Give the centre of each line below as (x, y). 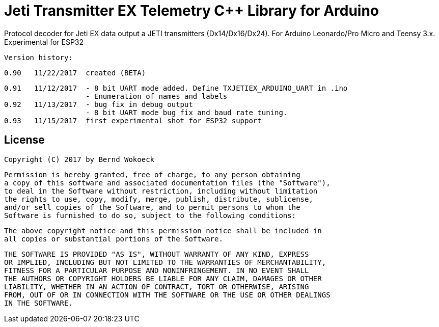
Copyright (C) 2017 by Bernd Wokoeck (79, 159)
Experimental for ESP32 (44, 42)
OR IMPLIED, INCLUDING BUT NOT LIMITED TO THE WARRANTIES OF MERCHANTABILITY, (165, 262)
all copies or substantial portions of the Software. (114, 239)
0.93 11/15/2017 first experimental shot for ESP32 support (133, 120)
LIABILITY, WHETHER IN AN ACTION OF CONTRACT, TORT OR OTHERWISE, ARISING (157, 287)
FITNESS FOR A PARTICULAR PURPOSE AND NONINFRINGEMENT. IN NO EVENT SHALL (157, 270)
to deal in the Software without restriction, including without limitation (161, 191)
